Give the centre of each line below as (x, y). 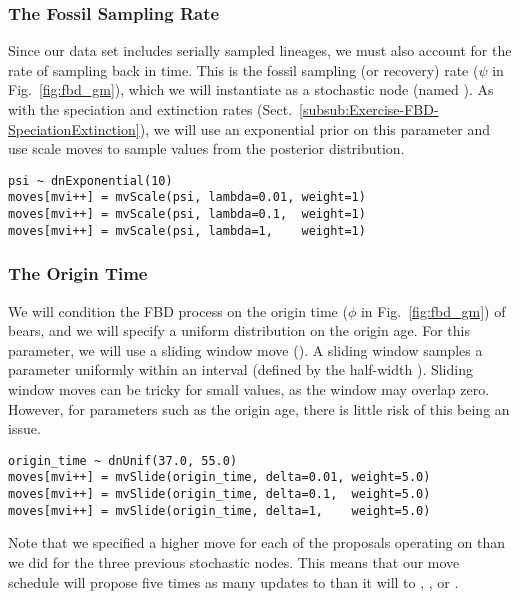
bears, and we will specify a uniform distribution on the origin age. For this (239, 330)
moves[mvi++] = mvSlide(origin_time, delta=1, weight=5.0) (219, 510)
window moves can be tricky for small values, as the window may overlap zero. (249, 389)
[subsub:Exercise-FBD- (369, 109)
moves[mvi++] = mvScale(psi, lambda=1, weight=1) (187, 230)
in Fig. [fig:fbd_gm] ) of (433, 310)
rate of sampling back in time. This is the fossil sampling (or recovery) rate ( (243, 69)
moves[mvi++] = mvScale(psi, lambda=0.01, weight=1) (187, 197)
